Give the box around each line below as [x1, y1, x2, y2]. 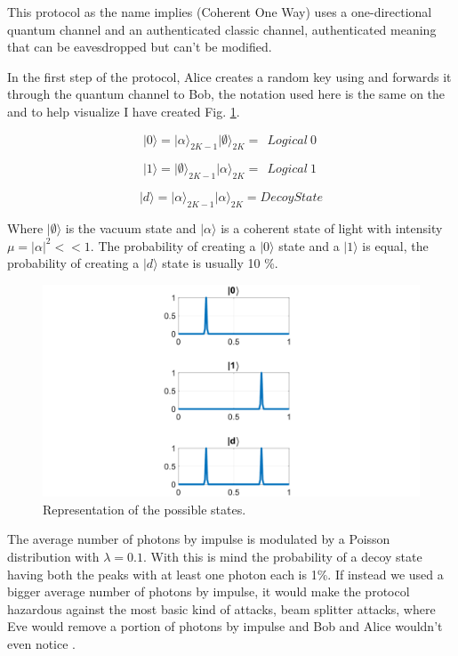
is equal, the [362, 236, 429, 255]
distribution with [7, 547, 100, 566]
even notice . [7, 634, 76, 652]
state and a [278, 236, 340, 255]
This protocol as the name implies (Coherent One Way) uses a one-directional [7, 3, 432, 20]
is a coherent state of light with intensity [221, 218, 443, 237]
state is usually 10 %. [162, 254, 278, 272]
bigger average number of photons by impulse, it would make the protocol [7, 582, 410, 601]
